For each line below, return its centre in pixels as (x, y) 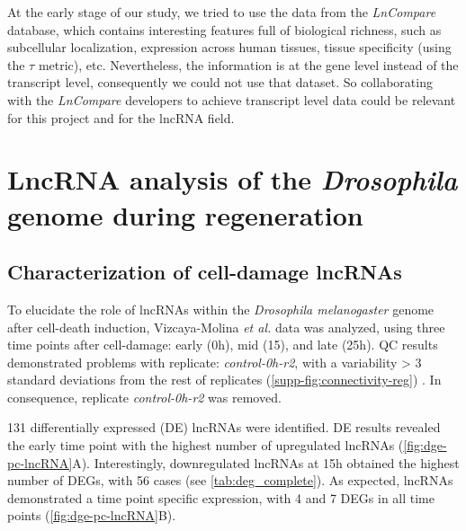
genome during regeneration (185, 214)
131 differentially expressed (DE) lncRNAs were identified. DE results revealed (224, 427)
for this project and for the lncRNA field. (121, 117)
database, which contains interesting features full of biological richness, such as (224, 29)
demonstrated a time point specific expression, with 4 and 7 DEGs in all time (221, 497)
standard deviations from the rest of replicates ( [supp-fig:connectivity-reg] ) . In (224, 380)
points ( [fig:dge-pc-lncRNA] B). (92, 515)
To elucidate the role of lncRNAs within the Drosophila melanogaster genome (221, 309)
